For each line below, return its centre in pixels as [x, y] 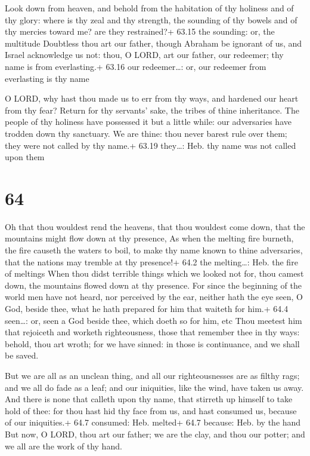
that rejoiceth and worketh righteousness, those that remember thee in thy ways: [152, 332]
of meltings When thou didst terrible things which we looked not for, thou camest [154, 273]
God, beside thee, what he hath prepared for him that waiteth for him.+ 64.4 [147, 308]
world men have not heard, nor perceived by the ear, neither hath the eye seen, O [154, 297]
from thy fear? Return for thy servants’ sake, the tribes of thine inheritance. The [152, 110]
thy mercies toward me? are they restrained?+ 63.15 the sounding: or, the [140, 31]
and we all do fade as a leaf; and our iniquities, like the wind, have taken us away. [154, 387]
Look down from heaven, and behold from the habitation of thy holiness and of [149, 8]
